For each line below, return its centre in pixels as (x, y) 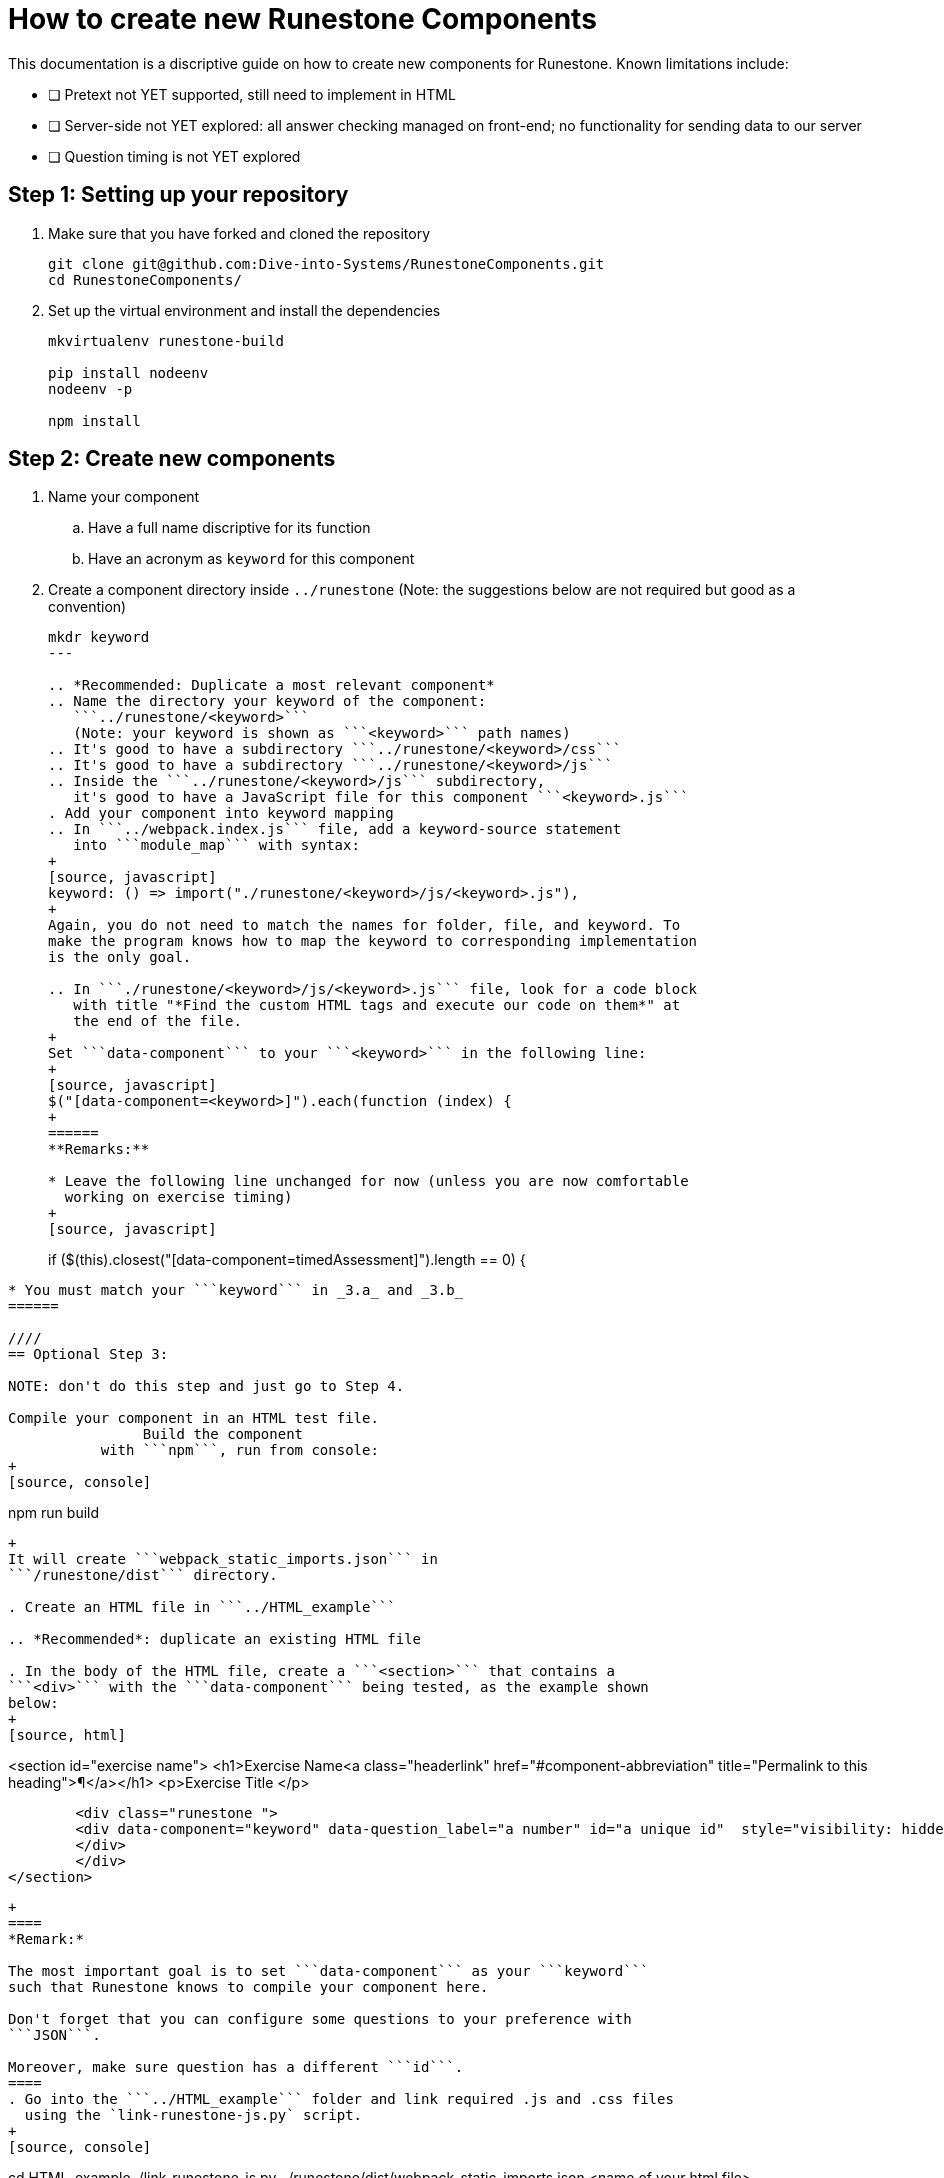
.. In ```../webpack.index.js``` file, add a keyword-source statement (335, 829)
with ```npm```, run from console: (239, 1450)
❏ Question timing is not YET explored (174, 156)
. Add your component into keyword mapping (221, 813)
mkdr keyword (99, 637)
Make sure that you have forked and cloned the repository (239, 233)
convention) (87, 607)
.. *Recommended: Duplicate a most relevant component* (271, 685)
